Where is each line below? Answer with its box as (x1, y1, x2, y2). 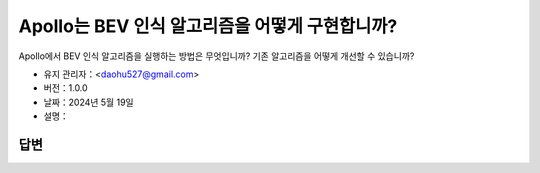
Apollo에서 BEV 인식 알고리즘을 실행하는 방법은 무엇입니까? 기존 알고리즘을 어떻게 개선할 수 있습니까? (18, 50, 415, 62)
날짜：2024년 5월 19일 (43, 96, 134, 108)
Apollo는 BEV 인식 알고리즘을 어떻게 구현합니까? (18, 15, 398, 37)
